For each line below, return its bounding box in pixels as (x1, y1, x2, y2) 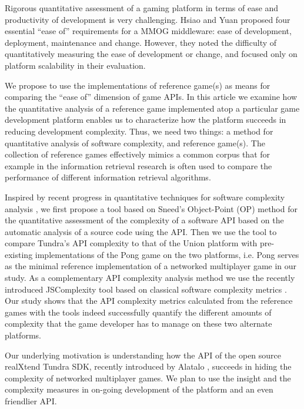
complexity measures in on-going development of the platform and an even (5, 383, 273, 395)
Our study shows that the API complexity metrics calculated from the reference (5, 294, 293, 307)
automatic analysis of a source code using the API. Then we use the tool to (5, 225, 277, 237)
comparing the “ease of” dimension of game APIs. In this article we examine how (5, 90, 298, 103)
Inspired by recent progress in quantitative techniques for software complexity (5, 190, 285, 203)
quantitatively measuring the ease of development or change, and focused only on (5, 48, 298, 60)
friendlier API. (5, 395, 57, 407)
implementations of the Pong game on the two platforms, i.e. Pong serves (35, 248, 299, 260)
